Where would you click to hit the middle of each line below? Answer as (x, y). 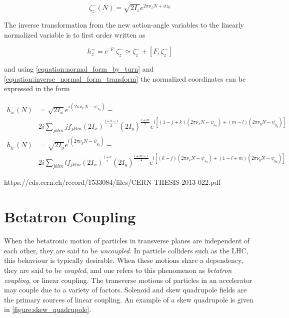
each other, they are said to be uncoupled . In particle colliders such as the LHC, (126, 250)
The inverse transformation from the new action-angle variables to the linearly (124, 24)
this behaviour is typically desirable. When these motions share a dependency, (124, 260)
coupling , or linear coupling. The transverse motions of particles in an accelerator (128, 280)
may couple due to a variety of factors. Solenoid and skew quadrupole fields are (125, 290)
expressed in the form (37, 88)
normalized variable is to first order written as (75, 34)
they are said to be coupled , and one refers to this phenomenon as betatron (118, 270)
